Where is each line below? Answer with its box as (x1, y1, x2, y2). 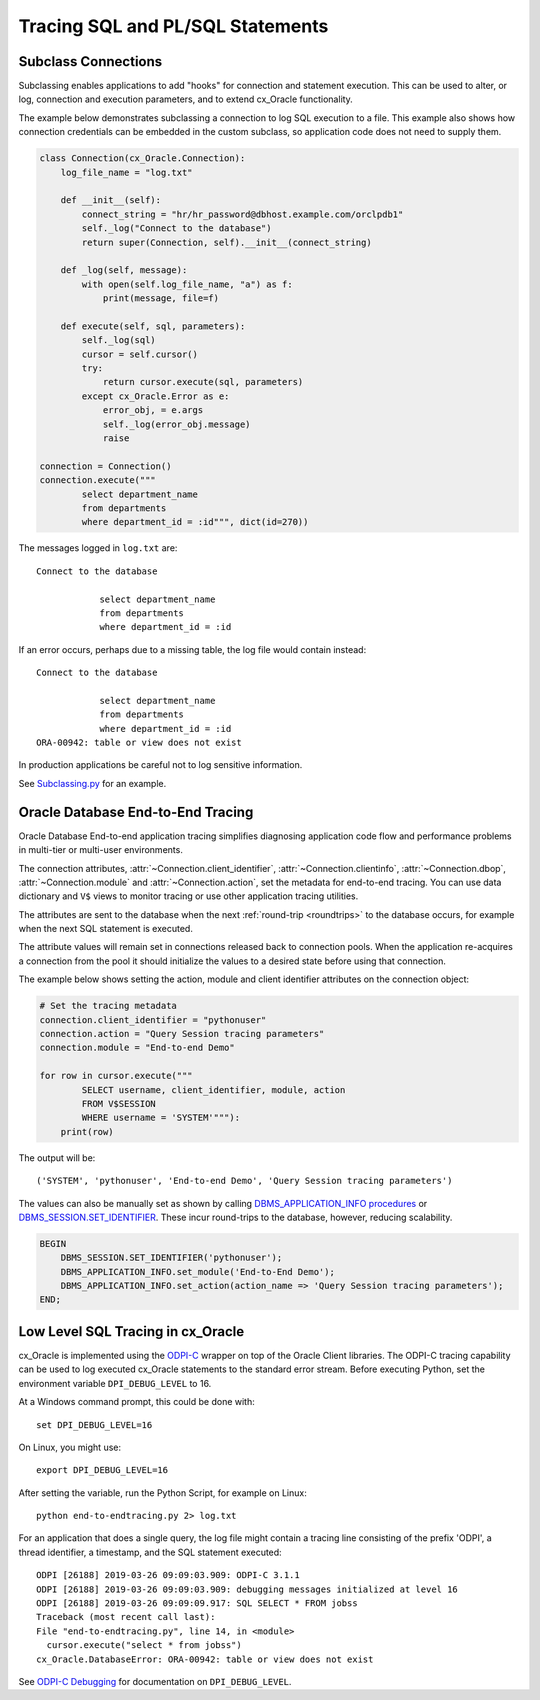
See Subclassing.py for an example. (18, 777, 167, 789)
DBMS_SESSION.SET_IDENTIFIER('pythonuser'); (60, 1252, 283, 1264)
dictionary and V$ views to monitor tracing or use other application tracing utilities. (18, 890, 359, 902)
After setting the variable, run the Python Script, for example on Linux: (18, 1486, 307, 1499)
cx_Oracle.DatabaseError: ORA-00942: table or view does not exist (36, 1653, 374, 1665)
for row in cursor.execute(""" (39, 1070, 194, 1082)
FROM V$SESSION (81, 1098, 157, 1109)
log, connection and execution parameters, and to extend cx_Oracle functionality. (18, 93, 354, 105)
